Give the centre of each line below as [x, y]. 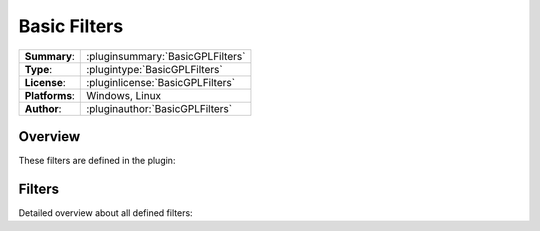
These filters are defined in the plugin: [97, 161]
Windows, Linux [124, 95]
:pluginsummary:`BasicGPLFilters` [166, 56]
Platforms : [49, 95]
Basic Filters [71, 26]
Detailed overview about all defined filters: [106, 212]
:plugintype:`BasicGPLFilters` [155, 69]
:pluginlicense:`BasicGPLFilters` [160, 82]
